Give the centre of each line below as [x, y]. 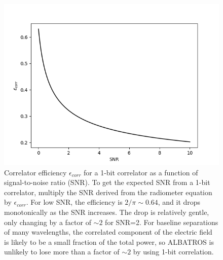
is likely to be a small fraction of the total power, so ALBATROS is [109, 242]
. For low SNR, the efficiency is [74, 202]
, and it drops [179, 202]
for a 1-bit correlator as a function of [141, 172]
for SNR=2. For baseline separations [162, 222]
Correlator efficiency [35, 172]
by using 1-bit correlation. [173, 252]
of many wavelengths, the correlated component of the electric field [108, 232]
